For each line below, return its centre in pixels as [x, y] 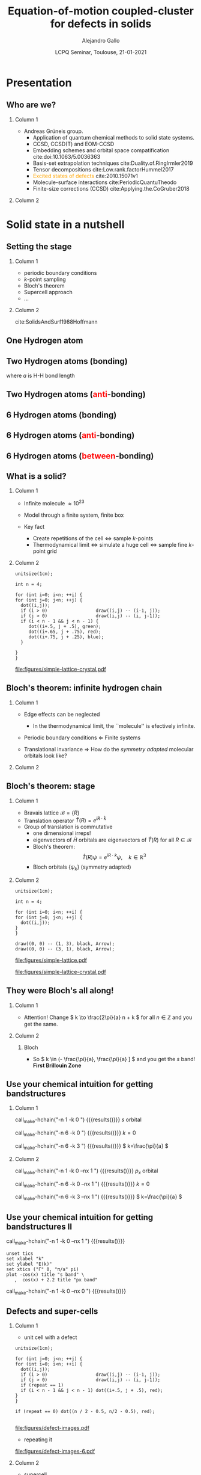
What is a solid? [37, 476]
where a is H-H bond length [40, 375]
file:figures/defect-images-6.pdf [55, 1452]
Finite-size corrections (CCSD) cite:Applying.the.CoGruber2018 [111, 188]
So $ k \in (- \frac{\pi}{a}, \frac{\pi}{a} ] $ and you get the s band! [114, 1059]
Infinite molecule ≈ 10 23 [54, 503]
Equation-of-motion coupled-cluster [101, 11]
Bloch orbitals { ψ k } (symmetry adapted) [82, 867]
